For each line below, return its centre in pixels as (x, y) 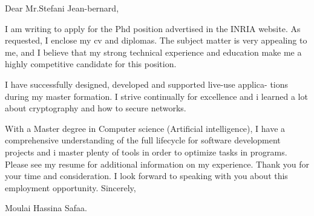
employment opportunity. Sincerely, (70, 187)
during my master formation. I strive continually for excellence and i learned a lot (156, 96)
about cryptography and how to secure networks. (96, 108)
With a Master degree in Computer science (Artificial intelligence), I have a (145, 128)
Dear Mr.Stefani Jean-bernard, (62, 8)
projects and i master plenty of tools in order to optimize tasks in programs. (146, 152)
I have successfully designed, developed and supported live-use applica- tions (147, 84)
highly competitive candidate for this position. (91, 64)
